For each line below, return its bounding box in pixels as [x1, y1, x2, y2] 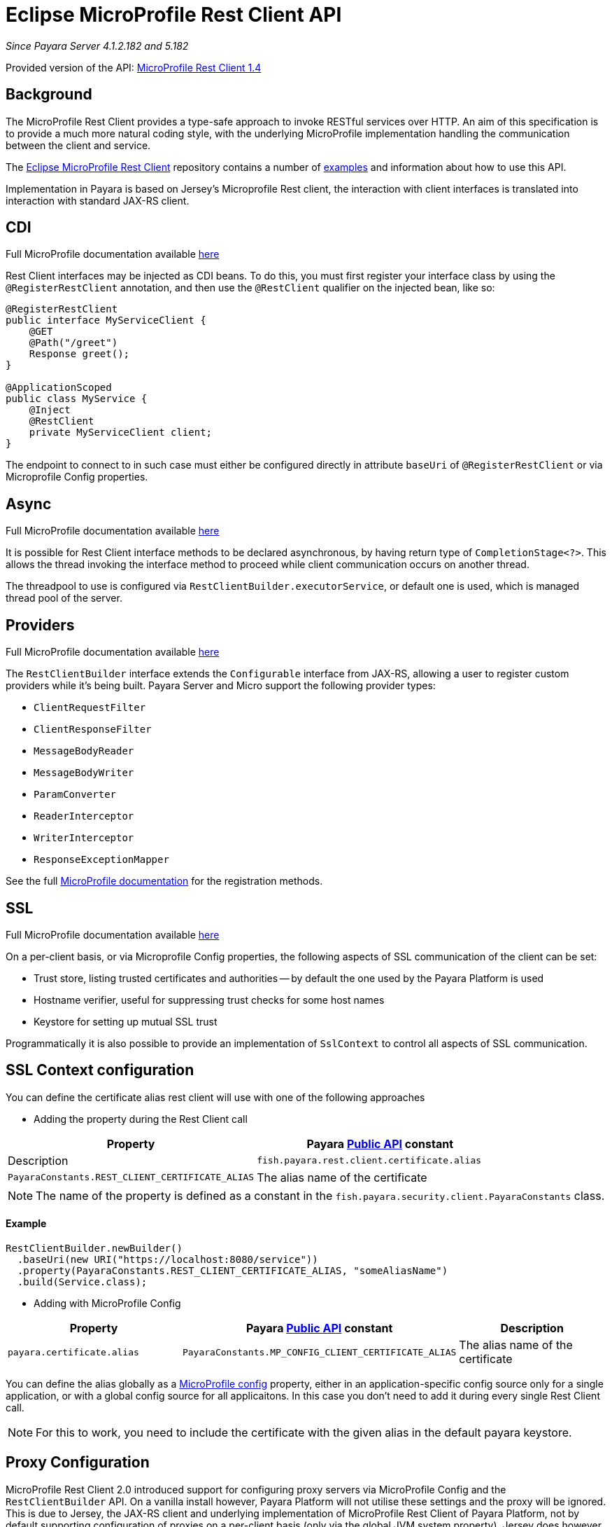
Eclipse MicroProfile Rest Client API [6, 3, 342, 27]
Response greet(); [29, 348, 130, 360]
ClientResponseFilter [34, 724, 152, 735]
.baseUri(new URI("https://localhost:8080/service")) [17, 1254, 318, 1266]
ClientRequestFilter [34, 702, 146, 714]
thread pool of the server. [6, 592, 122, 604]
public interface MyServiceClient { [6, 315, 206, 326]
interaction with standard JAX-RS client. [6, 194, 190, 207]
